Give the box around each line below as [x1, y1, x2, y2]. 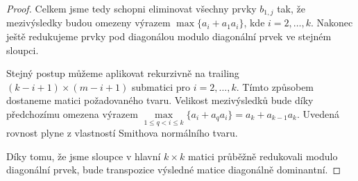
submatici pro [131, 79, 191, 94]
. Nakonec [311, 15, 353, 30]
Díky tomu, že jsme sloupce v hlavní [6, 148, 161, 163]
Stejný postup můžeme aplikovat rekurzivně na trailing [6, 66, 239, 80]
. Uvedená [296, 107, 340, 121]
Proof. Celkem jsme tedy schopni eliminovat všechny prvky [6, 1, 257, 15]
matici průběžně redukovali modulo [187, 148, 338, 163]
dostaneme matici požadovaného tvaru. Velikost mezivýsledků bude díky [6, 93, 314, 107]
